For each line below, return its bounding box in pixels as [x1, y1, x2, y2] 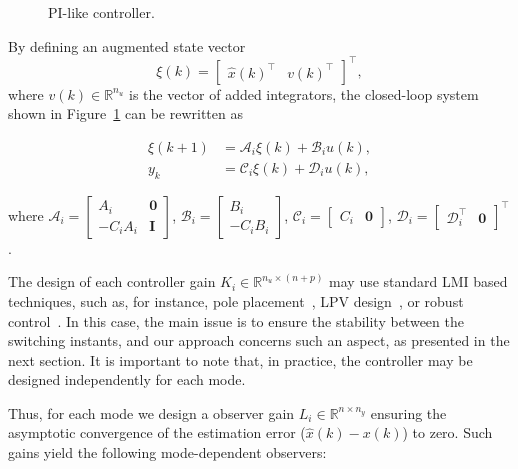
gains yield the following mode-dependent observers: [8, 442, 327, 463]
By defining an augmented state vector [8, 35, 246, 56]
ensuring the [370, 402, 447, 423]
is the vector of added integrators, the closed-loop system [128, 83, 479, 104]
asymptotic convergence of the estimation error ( [8, 422, 306, 443]
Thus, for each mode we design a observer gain [8, 402, 295, 423]
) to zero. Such [402, 422, 493, 443]
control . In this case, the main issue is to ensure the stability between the [8, 310, 464, 331]
